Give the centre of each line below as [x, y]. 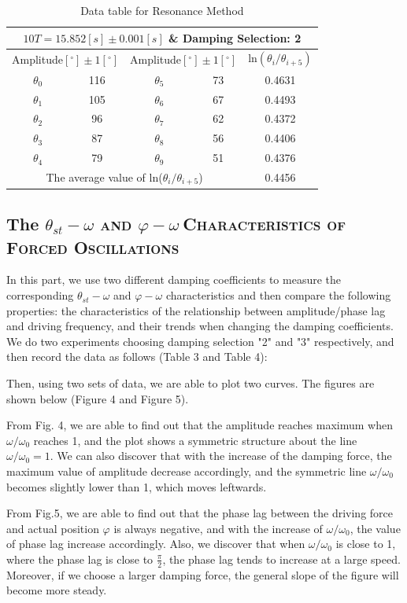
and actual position [53, 528]
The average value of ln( [104, 176]
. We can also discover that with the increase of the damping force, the [221, 456]
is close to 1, [366, 544]
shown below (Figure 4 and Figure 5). [98, 398]
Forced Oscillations [93, 246]
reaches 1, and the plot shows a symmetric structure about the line [195, 440]
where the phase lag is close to [80, 559]
